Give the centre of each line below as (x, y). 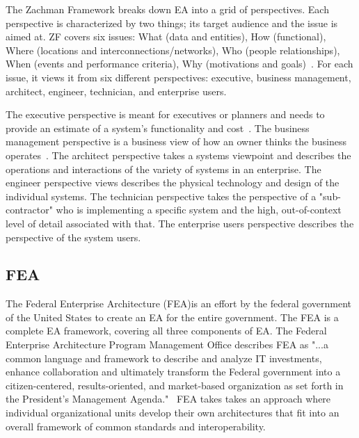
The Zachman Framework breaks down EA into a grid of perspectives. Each (167, 9)
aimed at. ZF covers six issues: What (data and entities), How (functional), (166, 36)
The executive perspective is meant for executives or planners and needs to (165, 114)
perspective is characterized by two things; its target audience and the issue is (172, 23)
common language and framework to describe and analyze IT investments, (164, 358)
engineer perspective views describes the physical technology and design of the (173, 182)
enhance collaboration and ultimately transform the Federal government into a (173, 372)
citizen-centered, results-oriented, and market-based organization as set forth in (175, 385)
